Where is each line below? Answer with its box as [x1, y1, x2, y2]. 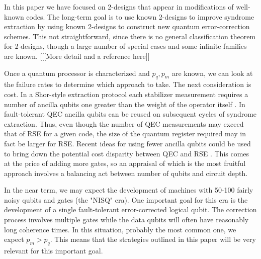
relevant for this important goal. [4, 245, 103, 256]
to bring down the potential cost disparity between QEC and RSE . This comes [4, 148, 249, 158]
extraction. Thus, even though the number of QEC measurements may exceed [4, 118, 244, 129]
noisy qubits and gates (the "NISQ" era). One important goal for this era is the [4, 194, 248, 205]
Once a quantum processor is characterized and [4, 67, 150, 78]
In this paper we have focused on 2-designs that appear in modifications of [4, 2, 234, 12]
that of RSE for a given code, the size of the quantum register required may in [4, 128, 246, 139]
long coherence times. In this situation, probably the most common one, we [4, 224, 236, 234]
